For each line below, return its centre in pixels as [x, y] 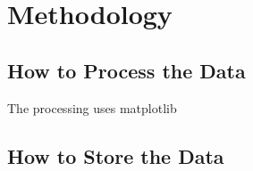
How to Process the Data [126, 70]
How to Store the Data [116, 155]
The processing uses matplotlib [92, 107]
